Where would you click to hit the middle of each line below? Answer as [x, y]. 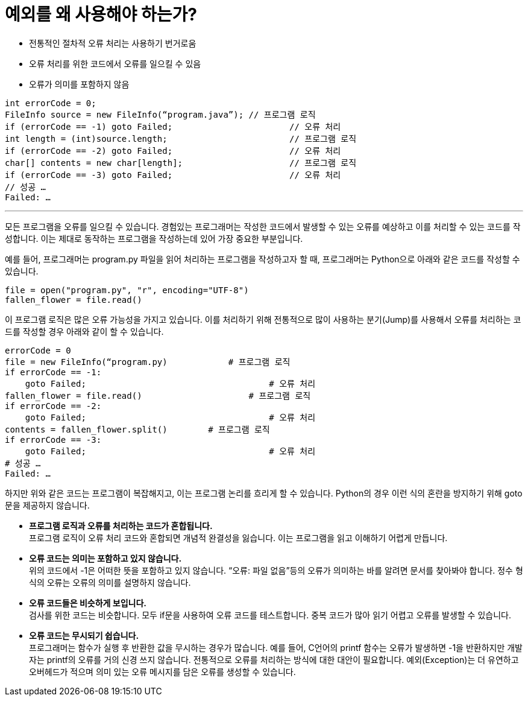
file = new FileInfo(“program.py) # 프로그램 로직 [148, 362]
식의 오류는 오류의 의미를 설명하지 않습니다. [110, 582]
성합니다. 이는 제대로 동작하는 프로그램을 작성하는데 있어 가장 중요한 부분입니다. [154, 238]
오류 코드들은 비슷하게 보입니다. [88, 603]
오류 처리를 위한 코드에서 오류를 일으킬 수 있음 [115, 63]
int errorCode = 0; [51, 103]
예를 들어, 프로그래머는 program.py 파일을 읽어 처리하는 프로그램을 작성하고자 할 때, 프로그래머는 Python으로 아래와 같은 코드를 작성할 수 [262, 259]
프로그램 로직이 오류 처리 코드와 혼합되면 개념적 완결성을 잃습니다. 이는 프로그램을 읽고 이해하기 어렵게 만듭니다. [238, 538]
